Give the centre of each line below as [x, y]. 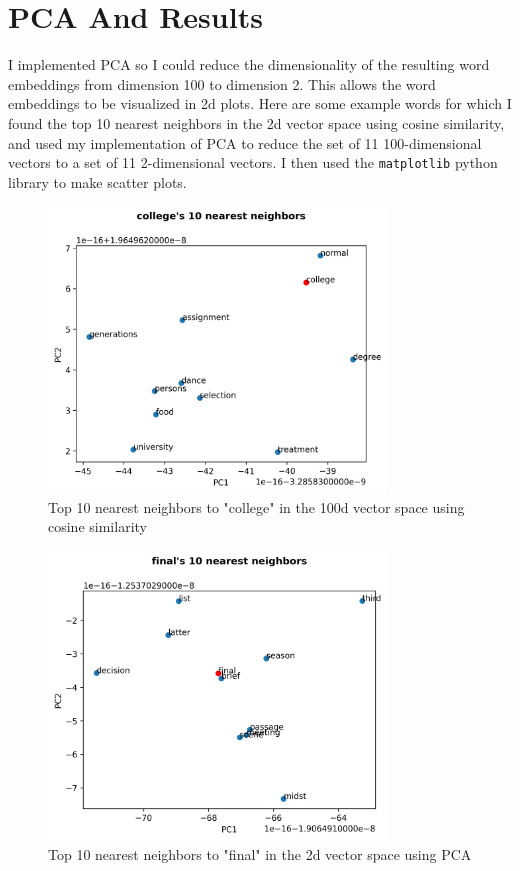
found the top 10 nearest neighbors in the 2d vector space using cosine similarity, [256, 122]
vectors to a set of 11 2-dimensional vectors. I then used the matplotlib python [253, 162]
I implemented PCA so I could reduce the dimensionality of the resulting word [249, 64]
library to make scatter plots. [97, 181]
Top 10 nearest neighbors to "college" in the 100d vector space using [256, 506]
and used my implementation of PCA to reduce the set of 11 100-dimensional [245, 142]
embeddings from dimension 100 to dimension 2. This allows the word [222, 83]
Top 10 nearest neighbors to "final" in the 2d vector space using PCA [260, 853]
